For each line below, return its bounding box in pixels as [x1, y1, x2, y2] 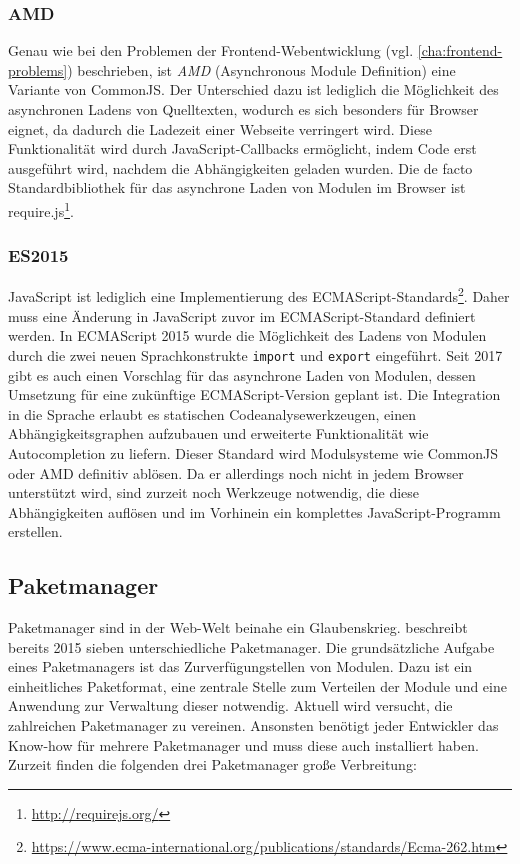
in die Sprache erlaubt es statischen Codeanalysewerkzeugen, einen [8, 403, 416, 424]
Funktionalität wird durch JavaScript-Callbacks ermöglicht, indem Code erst [8, 138, 477, 159]
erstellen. [8, 521, 63, 542]
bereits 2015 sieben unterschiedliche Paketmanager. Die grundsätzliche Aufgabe [8, 636, 495, 657]
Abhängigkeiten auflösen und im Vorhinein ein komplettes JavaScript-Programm [8, 501, 501, 522]
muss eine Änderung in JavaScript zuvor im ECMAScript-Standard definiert [8, 305, 476, 326]
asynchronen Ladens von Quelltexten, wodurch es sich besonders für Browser [8, 99, 479, 119]
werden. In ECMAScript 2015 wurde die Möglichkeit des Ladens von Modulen [8, 325, 487, 346]
